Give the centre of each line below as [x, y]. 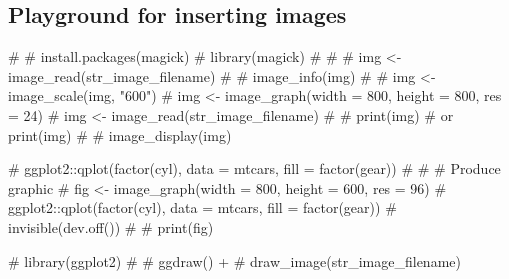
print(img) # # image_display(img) [120, 134]
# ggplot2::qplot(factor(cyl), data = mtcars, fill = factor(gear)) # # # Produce [254, 168]
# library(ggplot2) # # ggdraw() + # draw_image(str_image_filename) [234, 260]
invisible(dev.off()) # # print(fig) [111, 226]
